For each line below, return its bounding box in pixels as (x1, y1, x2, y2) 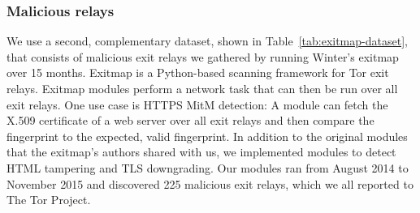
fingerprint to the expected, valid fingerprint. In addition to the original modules (6, 127, 408, 144)
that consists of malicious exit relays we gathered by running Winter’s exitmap (6, 48, 399, 65)
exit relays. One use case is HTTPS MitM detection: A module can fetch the (6, 96, 388, 113)
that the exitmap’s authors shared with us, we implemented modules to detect (6, 143, 396, 160)
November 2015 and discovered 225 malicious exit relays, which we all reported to (6, 175, 414, 192)
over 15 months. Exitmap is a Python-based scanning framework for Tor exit (6, 64, 389, 81)
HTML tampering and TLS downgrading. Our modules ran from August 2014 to (6, 159, 409, 176)
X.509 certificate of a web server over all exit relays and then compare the (6, 112, 375, 129)
